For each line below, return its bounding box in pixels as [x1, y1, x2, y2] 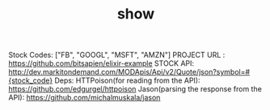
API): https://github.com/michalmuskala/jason [8, 93, 161, 103]
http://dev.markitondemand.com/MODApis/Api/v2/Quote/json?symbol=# [8, 67, 251, 77]
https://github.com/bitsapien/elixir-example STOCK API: [8, 59, 195, 68]
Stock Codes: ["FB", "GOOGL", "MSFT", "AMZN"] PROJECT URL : [8, 50, 226, 60]
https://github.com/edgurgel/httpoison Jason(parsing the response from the [8, 84, 263, 94]
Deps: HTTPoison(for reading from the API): [54, 75, 200, 85]
